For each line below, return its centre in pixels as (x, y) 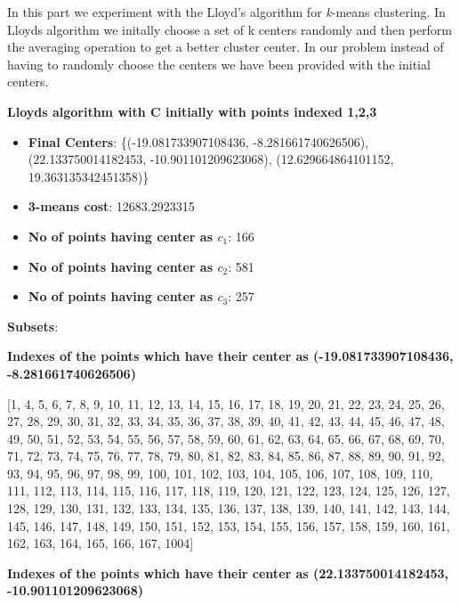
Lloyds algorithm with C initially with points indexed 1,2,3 (192, 111)
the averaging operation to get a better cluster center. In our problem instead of (226, 47)
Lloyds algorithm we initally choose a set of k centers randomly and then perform (230, 29)
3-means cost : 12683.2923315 (111, 206)
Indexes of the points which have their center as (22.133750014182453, (228, 572)
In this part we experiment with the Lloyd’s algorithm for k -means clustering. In (226, 12)
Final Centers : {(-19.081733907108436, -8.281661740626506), (198, 141)
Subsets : (33, 326)
